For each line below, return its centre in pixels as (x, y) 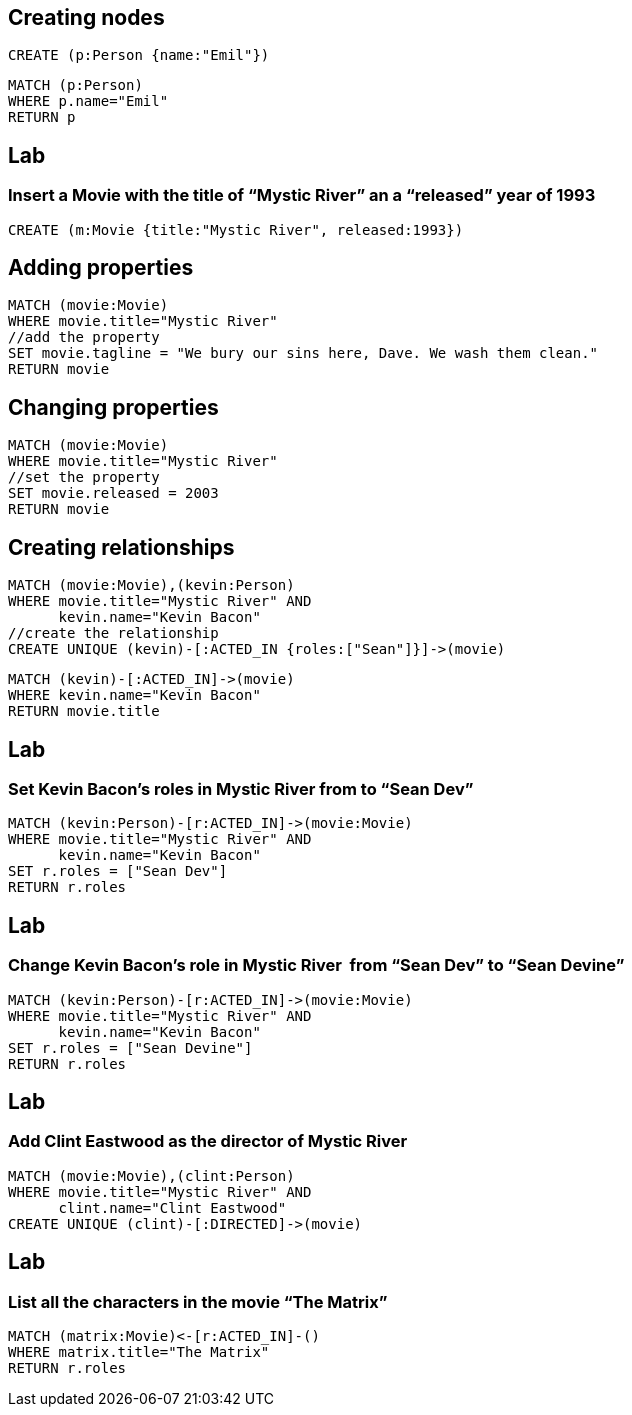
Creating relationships (121, 547)
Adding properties (101, 268)
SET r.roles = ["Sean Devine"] (130, 1047)
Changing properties (113, 407)
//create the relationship (113, 633)
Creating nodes (86, 17)
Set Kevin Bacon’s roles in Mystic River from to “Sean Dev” (241, 789)
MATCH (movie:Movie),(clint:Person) (151, 1175)
